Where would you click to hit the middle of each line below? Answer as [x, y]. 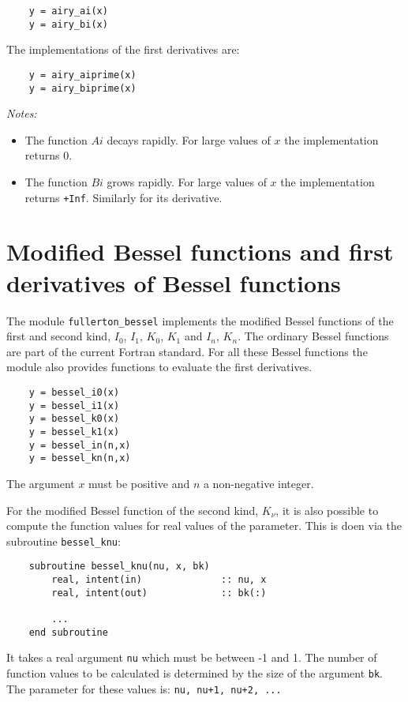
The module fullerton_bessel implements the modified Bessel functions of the [200, 320]
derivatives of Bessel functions [174, 282]
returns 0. [49, 155]
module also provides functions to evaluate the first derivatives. [159, 367]
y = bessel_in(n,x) [80, 445]
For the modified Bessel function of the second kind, [133, 510]
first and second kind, [59, 336]
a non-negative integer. [258, 483]
